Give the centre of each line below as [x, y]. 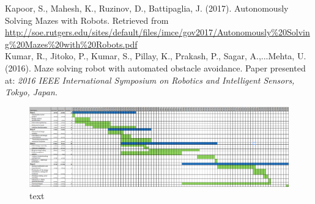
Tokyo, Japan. [31, 92]
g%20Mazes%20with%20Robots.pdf [71, 44]
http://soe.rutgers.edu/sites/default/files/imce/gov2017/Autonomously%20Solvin [157, 32]
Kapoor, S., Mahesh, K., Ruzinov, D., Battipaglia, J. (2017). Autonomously [147, 8]
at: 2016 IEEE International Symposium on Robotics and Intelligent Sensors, [150, 80]
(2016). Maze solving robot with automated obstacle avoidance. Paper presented [155, 67]
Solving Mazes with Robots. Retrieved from [87, 20]
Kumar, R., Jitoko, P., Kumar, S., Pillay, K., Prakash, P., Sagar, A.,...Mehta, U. [156, 56]
